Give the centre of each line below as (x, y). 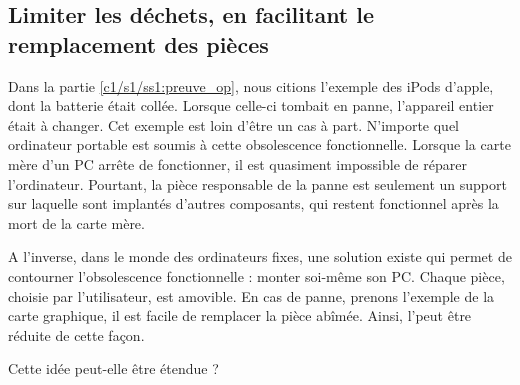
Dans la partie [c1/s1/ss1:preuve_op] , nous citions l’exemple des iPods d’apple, (251, 85)
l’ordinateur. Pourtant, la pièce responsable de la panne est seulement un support (257, 183)
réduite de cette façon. (76, 334)
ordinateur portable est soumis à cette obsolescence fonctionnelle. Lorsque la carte (259, 144)
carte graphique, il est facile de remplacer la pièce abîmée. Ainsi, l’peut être (240, 315)
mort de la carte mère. (76, 222)
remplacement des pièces (138, 43)
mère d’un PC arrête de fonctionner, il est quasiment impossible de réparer (237, 163)
